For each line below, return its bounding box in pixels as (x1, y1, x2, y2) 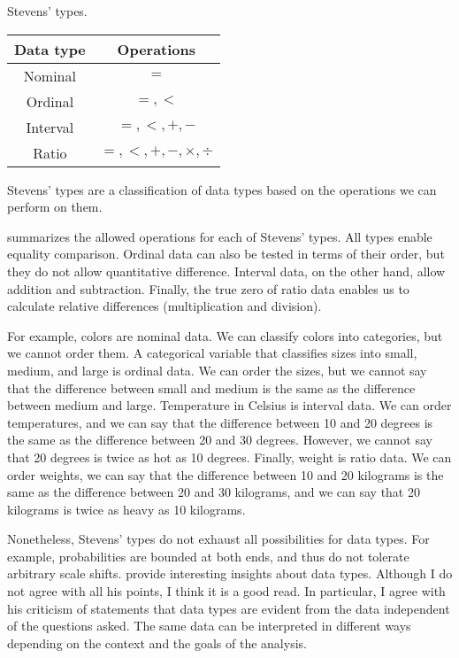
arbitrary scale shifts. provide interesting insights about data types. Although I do (7, 564, 453, 583)
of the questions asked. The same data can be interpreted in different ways (7, 616, 411, 635)
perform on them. (7, 197, 103, 216)
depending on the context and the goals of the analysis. (7, 633, 307, 652)
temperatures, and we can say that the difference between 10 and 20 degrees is (7, 413, 433, 431)
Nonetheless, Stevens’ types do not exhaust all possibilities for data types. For (7, 530, 430, 548)
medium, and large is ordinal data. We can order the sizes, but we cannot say (7, 360, 427, 379)
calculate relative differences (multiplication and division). (7, 297, 322, 315)
